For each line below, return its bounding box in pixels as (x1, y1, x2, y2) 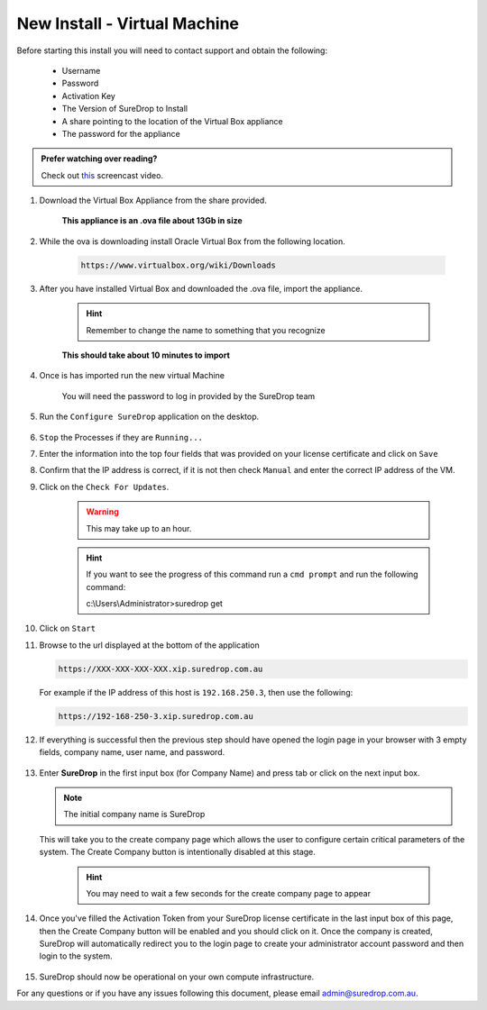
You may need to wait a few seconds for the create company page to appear (86, 887, 372, 898)
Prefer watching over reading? (41, 153, 158, 164)
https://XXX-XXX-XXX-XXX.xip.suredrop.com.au (58, 663, 263, 674)
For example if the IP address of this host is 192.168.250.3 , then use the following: (39, 687, 354, 697)
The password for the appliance (61, 128, 180, 139)
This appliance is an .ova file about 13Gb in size (61, 215, 243, 226)
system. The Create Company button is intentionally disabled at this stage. (39, 847, 316, 858)
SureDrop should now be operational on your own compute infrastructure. (39, 971, 315, 982)
